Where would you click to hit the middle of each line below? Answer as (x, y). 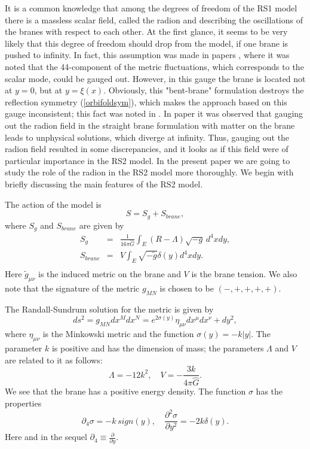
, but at (48, 90)
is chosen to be (187, 288)
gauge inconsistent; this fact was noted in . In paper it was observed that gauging (154, 113)
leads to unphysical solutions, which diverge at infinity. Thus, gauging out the (147, 137)
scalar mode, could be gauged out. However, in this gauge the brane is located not (155, 78)
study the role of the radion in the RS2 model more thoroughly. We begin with (149, 172)
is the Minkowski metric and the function (118, 334)
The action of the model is (53, 204)
